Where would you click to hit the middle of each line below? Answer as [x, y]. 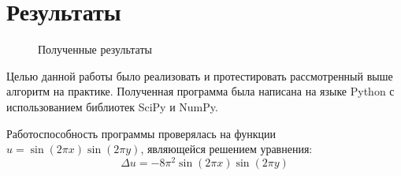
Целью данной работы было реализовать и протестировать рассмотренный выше [200, 75]
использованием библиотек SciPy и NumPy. [112, 106]
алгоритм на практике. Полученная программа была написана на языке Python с [200, 91]
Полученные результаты [95, 49]
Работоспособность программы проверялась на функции [141, 133]
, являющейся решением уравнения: [226, 149]
